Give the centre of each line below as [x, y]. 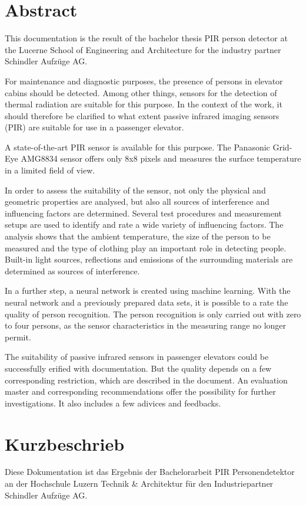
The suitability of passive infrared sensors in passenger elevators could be [137, 357]
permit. [18, 337]
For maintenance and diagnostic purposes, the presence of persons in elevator [144, 81]
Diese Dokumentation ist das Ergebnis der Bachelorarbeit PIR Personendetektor [150, 472]
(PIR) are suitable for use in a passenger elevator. [94, 127]
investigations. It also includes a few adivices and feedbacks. [113, 403]
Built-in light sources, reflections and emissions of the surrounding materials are [149, 259]
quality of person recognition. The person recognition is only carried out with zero [153, 314]
